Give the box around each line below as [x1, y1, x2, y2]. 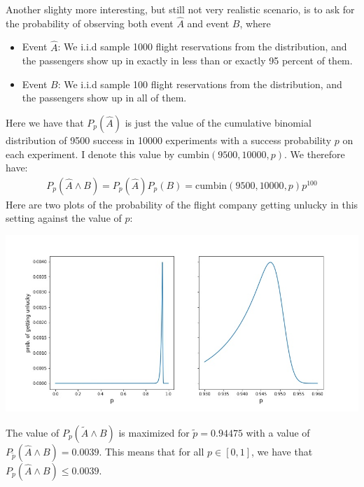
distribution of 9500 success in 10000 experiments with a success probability [6, 133, 332, 147]
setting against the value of [6, 211, 122, 225]
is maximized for [118, 425, 190, 439]
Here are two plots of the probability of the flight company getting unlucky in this [6, 197, 358, 211]
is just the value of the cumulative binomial [125, 115, 311, 129]
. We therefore [283, 146, 345, 161]
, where [239, 15, 271, 30]
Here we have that [6, 115, 84, 129]
